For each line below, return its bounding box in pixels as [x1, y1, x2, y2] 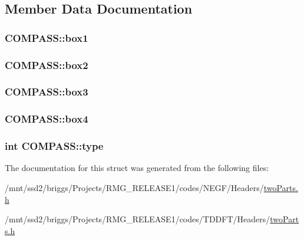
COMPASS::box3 [5, 84, 88, 99]
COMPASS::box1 [5, 30, 88, 45]
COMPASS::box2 [5, 57, 88, 72]
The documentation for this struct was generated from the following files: [5, 162, 269, 174]
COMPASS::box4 [5, 111, 88, 126]
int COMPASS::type [5, 139, 104, 153]
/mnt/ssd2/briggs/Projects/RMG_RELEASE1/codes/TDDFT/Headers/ [5, 213, 270, 225]
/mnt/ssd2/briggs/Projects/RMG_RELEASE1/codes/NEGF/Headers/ [5, 181, 264, 193]
